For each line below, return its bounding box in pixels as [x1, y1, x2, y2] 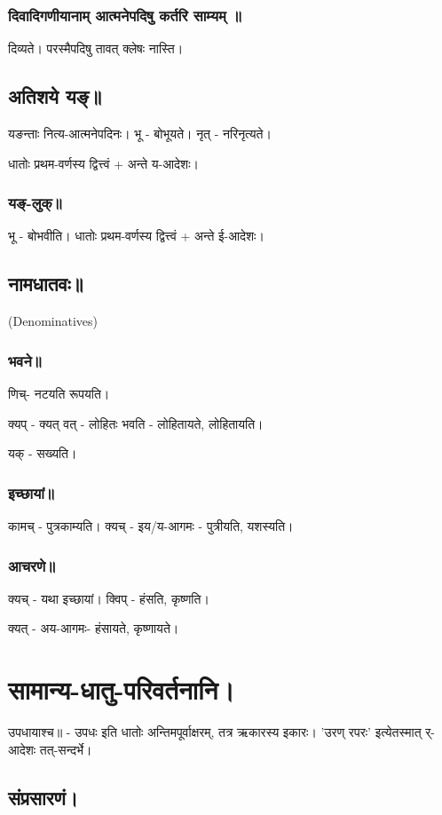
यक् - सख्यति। [8, 444, 77, 463]
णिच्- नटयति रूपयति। [8, 384, 110, 403]
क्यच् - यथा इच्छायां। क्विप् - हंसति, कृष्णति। [8, 589, 209, 607]
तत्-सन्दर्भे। [39, 740, 92, 758]
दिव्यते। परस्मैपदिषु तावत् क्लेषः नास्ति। [8, 39, 184, 58]
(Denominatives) [8, 312, 98, 330]
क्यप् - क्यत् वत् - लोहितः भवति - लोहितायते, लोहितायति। [8, 414, 264, 432]
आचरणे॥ [8, 554, 56, 576]
